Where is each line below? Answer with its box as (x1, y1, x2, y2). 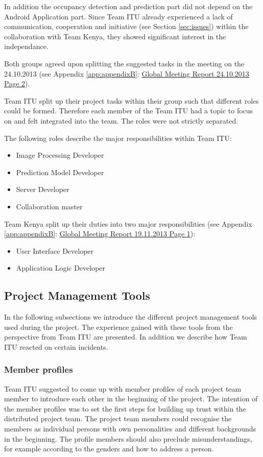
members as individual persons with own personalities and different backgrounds (4, 423, 256, 434)
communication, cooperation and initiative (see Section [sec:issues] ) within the (4, 21, 249, 32)
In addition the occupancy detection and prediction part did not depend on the (4, 1, 253, 11)
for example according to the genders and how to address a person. (4, 443, 214, 454)
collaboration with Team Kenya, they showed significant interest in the (4, 31, 226, 41)
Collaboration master (16, 201, 83, 211)
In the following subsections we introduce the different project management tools (4, 311, 257, 322)
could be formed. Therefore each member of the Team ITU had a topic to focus (4, 105, 253, 116)
